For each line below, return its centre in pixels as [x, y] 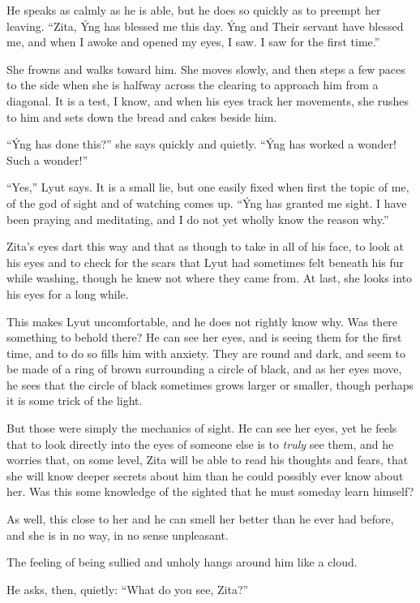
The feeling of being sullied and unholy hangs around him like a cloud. [182, 562]
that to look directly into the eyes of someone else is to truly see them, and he [200, 444]
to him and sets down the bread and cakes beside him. [142, 116]
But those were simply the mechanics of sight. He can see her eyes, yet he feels [202, 428]
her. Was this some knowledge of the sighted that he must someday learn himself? [210, 491]
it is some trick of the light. [75, 401]
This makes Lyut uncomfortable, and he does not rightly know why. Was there [202, 321]
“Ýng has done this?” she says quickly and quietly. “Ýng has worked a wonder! [201, 144]
